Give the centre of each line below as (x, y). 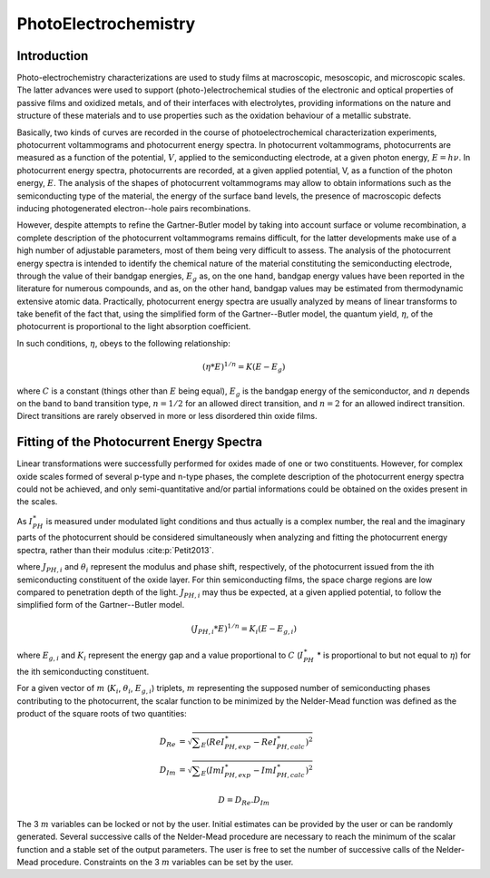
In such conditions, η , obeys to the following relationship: (123, 343)
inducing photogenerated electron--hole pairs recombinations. (134, 208)
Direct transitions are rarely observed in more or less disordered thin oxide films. (167, 416)
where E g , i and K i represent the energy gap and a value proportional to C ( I (160, 656)
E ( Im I (213, 771)
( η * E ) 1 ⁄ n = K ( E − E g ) (244, 367)
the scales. (37, 502)
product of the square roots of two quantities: (102, 713)
